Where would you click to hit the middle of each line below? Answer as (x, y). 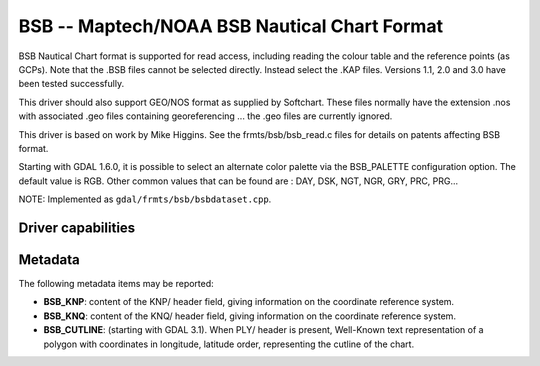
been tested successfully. (71, 84)
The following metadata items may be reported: (116, 283)
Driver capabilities (77, 227)
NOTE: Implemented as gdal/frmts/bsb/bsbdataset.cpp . (145, 199)
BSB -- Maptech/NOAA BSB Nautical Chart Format (231, 26)
